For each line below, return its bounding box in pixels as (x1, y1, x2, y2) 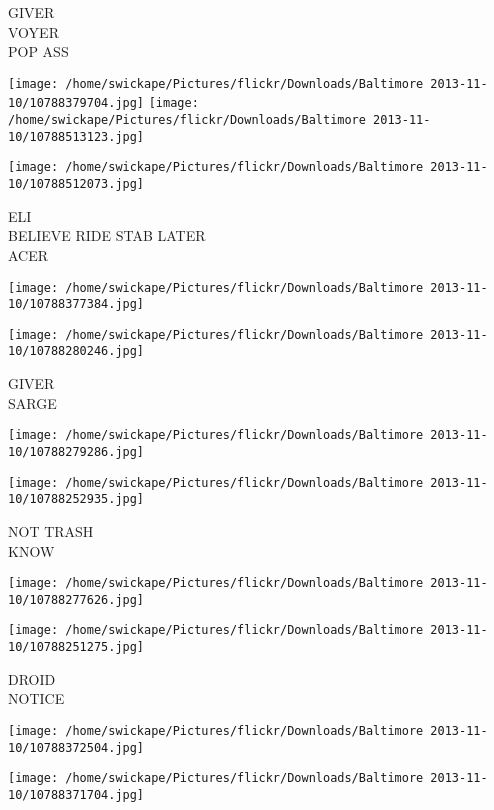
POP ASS (8, 41, 69, 62)
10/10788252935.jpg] (8, 492, 145, 507)
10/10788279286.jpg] (8, 444, 145, 459)
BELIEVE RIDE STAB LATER (8, 225, 206, 246)
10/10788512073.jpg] (8, 177, 145, 192)
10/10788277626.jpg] (8, 592, 145, 607)
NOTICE (8, 688, 65, 709)
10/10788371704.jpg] (8, 787, 145, 802)
